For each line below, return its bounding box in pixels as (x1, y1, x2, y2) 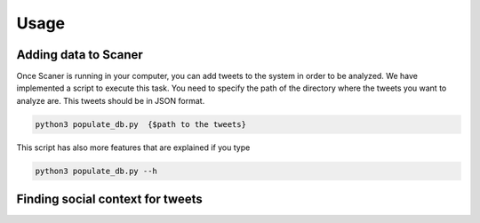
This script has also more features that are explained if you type (16, 142, 251, 153)
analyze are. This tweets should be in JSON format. (16, 95, 205, 106)
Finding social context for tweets (16, 192, 204, 207)
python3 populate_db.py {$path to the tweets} (35, 119, 246, 129)
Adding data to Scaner (16, 47, 144, 62)
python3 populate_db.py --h (35, 165, 157, 176)
